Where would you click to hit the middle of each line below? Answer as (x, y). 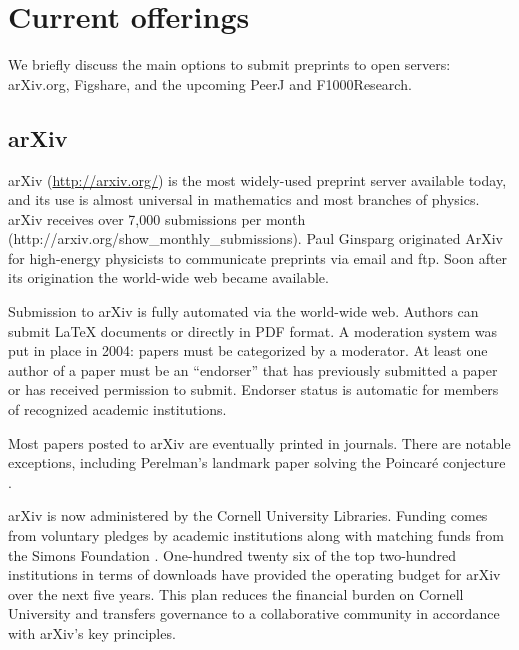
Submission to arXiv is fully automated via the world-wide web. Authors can (243, 311)
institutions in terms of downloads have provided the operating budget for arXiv (254, 574)
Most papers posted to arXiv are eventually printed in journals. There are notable (259, 442)
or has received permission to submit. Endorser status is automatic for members (253, 389)
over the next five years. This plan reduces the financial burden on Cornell (236, 593)
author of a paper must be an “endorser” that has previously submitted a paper (253, 369)
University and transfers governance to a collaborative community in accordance (254, 613)
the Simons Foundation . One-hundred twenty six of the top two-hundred (232, 554)
